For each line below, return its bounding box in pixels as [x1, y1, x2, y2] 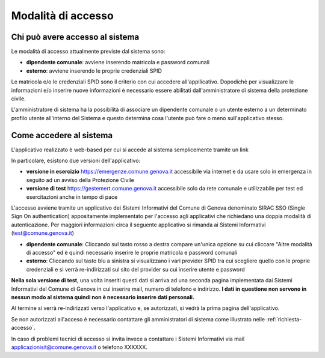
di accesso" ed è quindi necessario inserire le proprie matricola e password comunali [26, 249, 238, 256]
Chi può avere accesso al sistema [11, 32, 140, 42]
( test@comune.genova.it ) [11, 229, 75, 237]
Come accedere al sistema [11, 130, 113, 141]
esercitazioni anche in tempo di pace [26, 193, 118, 201]
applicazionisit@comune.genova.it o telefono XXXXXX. [11, 343, 147, 351]
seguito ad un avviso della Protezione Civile [26, 176, 135, 183]
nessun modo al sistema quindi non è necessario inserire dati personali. [11, 293, 195, 300]
